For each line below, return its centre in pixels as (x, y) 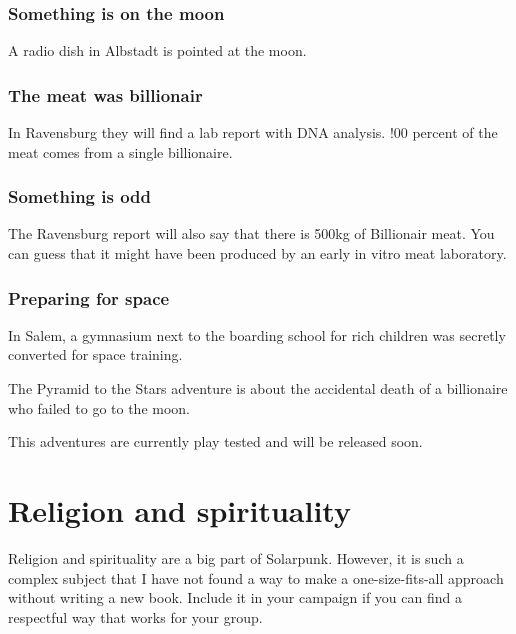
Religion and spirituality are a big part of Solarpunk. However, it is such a (236, 557)
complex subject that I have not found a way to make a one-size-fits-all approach (256, 577)
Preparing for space (89, 297)
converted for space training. (95, 354)
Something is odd (80, 196)
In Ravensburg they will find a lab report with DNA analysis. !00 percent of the (253, 132)
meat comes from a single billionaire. (120, 151)
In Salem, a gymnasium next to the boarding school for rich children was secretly (257, 334)
